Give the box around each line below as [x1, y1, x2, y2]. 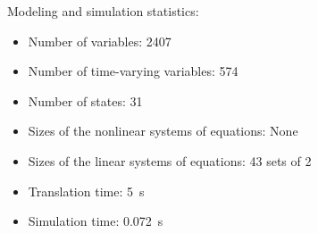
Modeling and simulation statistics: [7, 2, 199, 20]
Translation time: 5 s [28, 181, 145, 200]
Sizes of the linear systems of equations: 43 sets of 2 [28, 151, 312, 170]
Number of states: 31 [28, 91, 143, 110]
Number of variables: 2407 [28, 31, 172, 50]
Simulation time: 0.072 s [28, 212, 163, 230]
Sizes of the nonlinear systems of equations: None [28, 121, 298, 140]
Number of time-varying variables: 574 [28, 62, 238, 80]
